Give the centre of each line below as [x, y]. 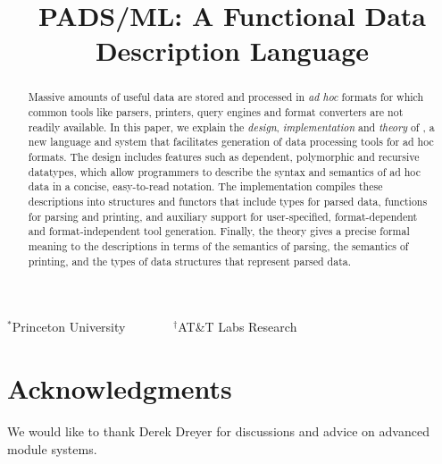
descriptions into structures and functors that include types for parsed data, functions [228, 201]
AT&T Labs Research [238, 327]
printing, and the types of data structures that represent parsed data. [190, 261]
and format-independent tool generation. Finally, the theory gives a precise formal [219, 231]
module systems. [52, 448]
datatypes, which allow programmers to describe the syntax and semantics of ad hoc [224, 171]
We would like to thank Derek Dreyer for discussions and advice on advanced [218, 430]
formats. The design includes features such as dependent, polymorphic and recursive [224, 156]
